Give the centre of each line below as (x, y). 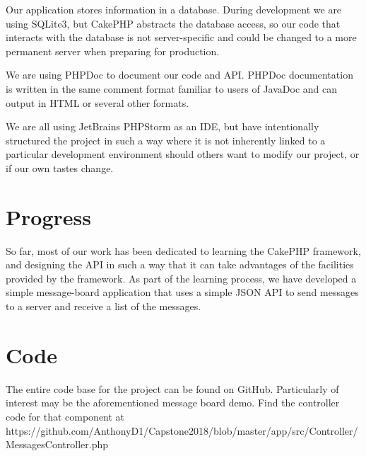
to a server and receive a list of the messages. (104, 306)
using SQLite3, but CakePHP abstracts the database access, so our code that (173, 23)
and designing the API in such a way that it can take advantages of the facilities (180, 264)
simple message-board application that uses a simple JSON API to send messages (182, 292)
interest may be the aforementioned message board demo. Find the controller (173, 403)
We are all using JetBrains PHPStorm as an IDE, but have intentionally (163, 126)
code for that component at (65, 416)
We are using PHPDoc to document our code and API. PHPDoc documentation (179, 75)
